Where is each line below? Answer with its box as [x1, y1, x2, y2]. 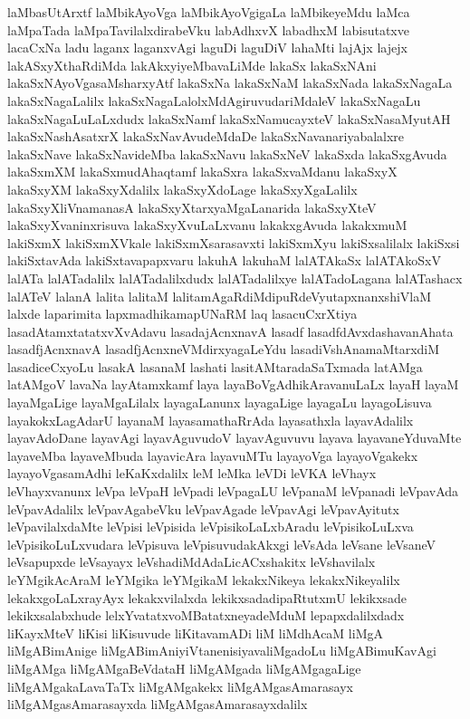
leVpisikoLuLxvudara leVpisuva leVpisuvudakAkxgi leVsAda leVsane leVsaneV [7, 534, 436, 553]
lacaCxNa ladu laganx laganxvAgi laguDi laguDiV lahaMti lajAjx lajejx [7, 38, 408, 57]
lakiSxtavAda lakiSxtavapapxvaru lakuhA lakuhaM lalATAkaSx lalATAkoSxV [7, 251, 441, 270]
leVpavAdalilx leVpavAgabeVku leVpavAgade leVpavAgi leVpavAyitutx [7, 499, 399, 518]
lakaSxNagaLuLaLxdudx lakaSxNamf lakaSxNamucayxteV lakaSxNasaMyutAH [7, 109, 451, 128]
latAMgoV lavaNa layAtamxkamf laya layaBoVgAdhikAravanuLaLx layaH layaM [7, 375, 459, 394]
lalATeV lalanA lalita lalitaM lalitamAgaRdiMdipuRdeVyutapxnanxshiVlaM [7, 286, 432, 305]
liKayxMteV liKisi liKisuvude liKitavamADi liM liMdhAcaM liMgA [7, 623, 383, 642]
